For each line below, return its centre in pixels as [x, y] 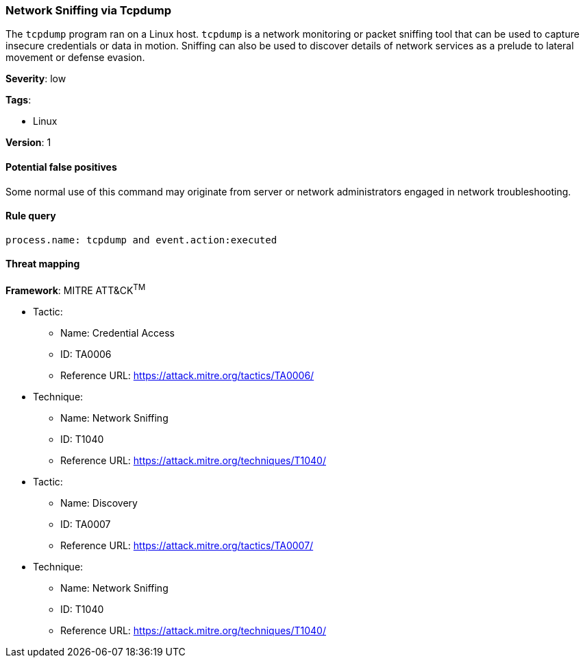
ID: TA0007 [86, 524]
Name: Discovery [99, 503]
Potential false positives [61, 167]
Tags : [18, 100]
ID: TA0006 [86, 354]
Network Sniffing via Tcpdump [89, 10]
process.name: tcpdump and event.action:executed [141, 240]
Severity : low [36, 79]
